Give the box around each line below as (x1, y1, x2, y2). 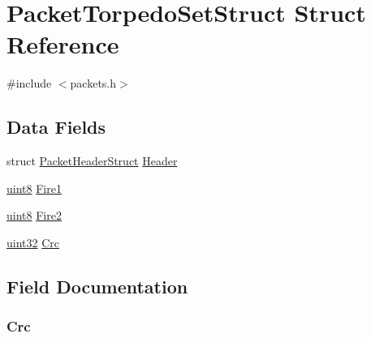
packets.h (70, 75, 117, 92)
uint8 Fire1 (6, 179, 62, 196)
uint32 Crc (6, 233, 59, 250)
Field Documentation (6, 273, 188, 298)
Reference (6, 28, 119, 61)
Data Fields (6, 114, 106, 139)
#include (6, 75, 52, 92)
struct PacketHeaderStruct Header (6, 152, 178, 169)
